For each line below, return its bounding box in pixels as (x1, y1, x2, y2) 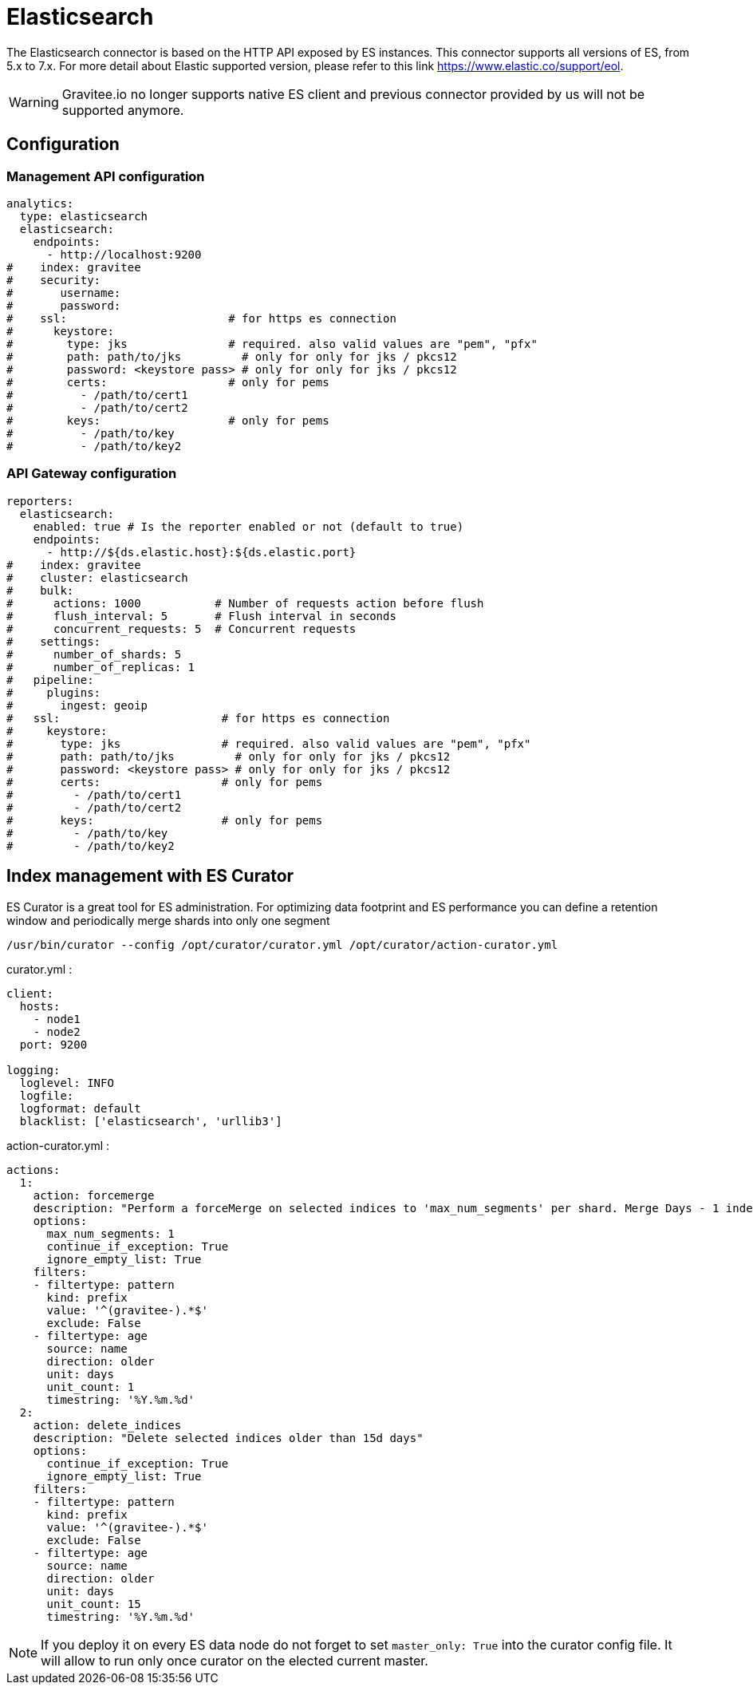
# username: (6, 286, 121, 299)
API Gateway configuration (6, 465, 177, 482)
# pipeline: (6, 673, 94, 686)
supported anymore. (61, 101, 184, 118)
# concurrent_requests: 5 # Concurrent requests (6, 622, 357, 635)
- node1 (33, 1012, 81, 1025)
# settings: (6, 634, 101, 648)
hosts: (19, 999, 61, 1013)
